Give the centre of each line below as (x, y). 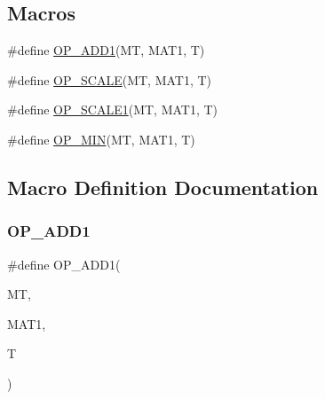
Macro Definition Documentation (163, 187)
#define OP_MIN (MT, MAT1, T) (101, 139)
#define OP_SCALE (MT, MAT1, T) (110, 79)
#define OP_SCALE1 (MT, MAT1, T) (113, 110)
